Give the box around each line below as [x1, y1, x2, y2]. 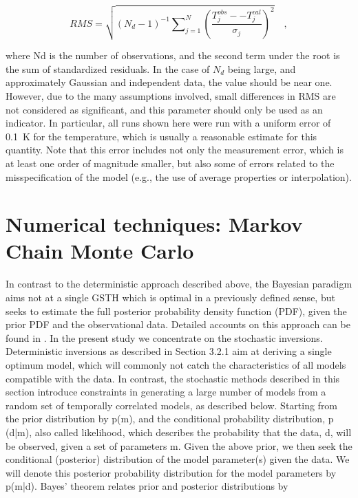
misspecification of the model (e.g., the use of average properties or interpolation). [6, 169, 352, 184]
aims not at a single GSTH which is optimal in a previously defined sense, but [6, 290, 335, 305]
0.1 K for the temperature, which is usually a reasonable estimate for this [6, 129, 317, 143]
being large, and [227, 61, 296, 76]
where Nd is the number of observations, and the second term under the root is [6, 48, 340, 63]
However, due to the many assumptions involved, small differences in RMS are [6, 88, 336, 102]
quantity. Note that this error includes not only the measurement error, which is [6, 142, 344, 157]
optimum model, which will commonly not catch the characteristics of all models [6, 357, 346, 371]
